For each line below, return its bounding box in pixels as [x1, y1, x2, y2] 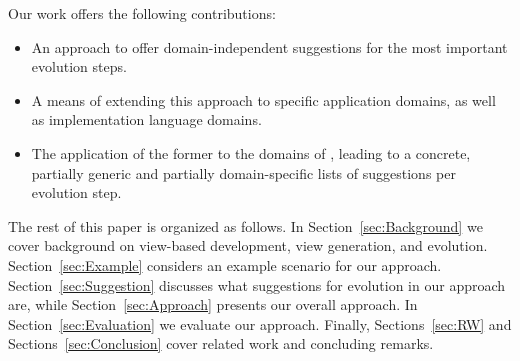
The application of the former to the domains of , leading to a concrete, [31, 142, 471, 163]
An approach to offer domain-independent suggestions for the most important [31, 36, 508, 57]
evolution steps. [31, 56, 127, 77]
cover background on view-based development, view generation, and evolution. [8, 235, 488, 256]
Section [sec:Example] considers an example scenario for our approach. [8, 254, 442, 275]
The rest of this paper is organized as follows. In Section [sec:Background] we [8, 215, 483, 236]
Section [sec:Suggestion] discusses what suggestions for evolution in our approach [8, 274, 506, 295]
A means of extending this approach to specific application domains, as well [31, 89, 496, 110]
